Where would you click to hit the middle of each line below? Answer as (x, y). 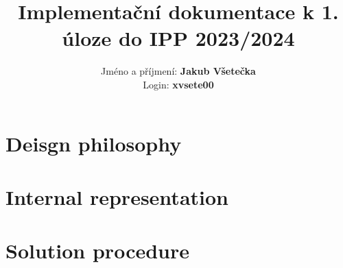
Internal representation (117, 196)
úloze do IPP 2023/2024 (178, 38)
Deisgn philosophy (94, 143)
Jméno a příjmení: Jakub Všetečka (178, 71)
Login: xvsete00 (178, 84)
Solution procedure (98, 251)
